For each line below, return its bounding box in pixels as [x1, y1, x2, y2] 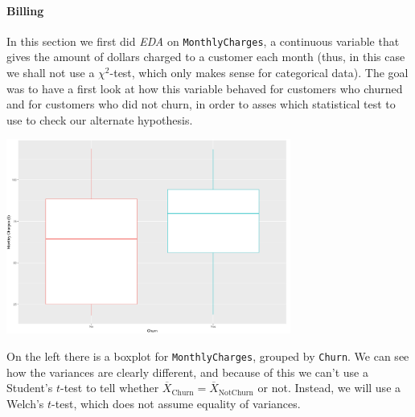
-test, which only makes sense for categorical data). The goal [109, 64, 409, 81]
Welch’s [6, 395, 44, 411]
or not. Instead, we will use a [257, 379, 401, 396]
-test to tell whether [60, 379, 159, 396]
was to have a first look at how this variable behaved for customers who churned [6, 80, 403, 96]
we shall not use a [6, 64, 95, 81]
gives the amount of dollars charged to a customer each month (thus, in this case [6, 48, 405, 65]
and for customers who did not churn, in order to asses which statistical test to [6, 96, 396, 112]
